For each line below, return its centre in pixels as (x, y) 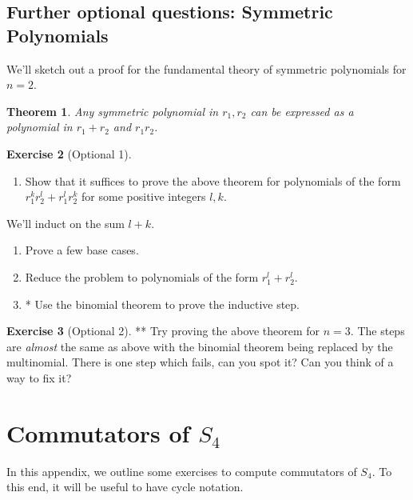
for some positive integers (144, 196)
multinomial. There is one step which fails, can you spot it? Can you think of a (200, 362)
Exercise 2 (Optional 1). (69, 153)
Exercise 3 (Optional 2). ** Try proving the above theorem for (163, 331)
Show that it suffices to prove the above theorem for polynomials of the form (213, 180)
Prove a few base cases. (82, 250)
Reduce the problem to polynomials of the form (142, 276)
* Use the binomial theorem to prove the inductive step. (163, 304)
